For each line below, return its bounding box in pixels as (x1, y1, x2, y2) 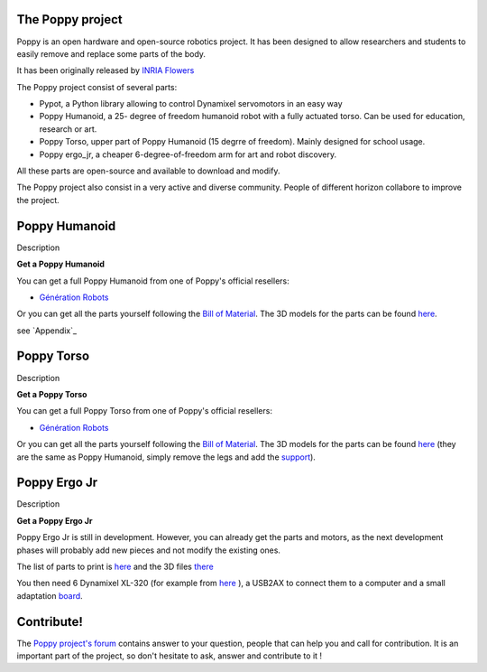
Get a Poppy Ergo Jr (16, 515, 93, 526)
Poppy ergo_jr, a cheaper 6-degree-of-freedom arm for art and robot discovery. (39, 149, 337, 160)
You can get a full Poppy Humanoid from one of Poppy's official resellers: (16, 275, 289, 286)
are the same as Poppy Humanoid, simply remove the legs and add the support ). (16, 452, 316, 462)
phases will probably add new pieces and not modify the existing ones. (16, 545, 281, 555)
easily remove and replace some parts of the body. (16, 48, 207, 59)
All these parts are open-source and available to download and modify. (16, 165, 280, 176)
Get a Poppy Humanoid (16, 258, 106, 270)
